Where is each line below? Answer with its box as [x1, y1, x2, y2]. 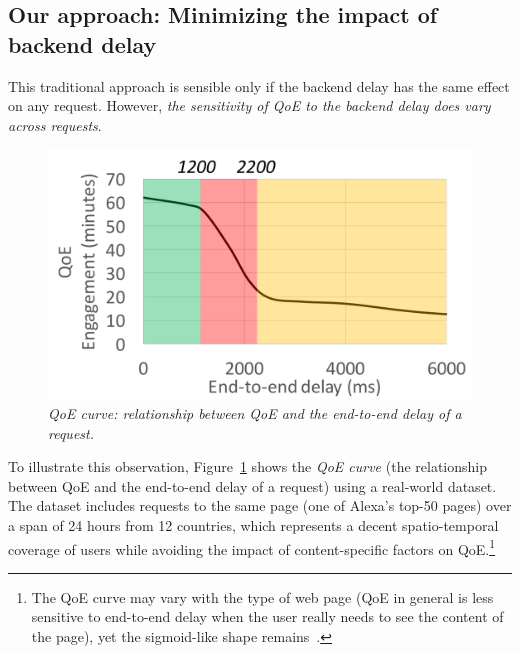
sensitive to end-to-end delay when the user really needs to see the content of [31, 606, 504, 627]
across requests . [8, 114, 102, 135]
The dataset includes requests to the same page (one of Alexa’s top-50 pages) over [8, 495, 512, 516]
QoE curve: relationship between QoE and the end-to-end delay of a [48, 403, 462, 424]
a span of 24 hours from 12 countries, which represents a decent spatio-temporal [8, 515, 499, 536]
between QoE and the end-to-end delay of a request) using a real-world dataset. [8, 475, 497, 496]
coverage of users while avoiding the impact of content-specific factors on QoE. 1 [8, 535, 496, 559]
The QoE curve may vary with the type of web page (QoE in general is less [31, 586, 494, 607]
